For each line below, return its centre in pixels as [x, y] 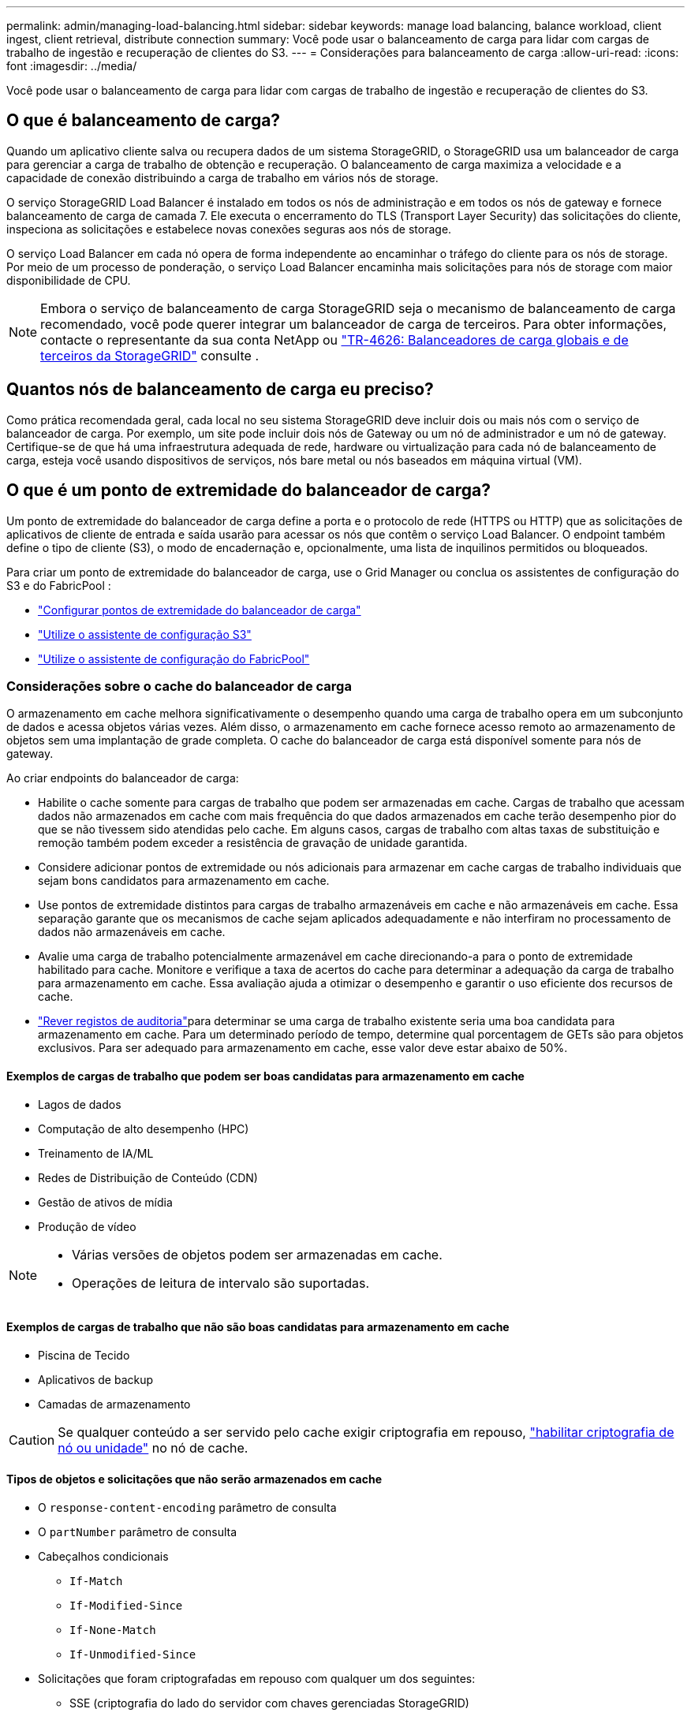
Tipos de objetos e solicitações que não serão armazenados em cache [194, 1479]
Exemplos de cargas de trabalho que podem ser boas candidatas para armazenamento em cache [265, 1076]
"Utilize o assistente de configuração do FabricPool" [174, 658]
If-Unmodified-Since [133, 1654]
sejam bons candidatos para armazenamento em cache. [184, 881]
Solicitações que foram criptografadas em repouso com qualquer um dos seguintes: [257, 1678]
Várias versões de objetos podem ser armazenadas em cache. [257, 1254]
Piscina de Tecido [84, 1355]
